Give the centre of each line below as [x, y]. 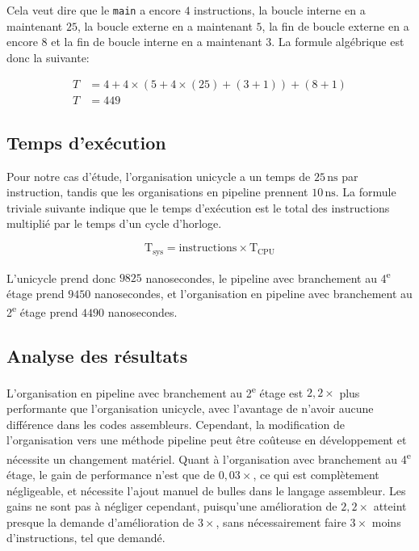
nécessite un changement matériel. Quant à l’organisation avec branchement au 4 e [209, 457]
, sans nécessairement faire [281, 522]
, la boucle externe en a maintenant [165, 25]
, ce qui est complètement [316, 475]
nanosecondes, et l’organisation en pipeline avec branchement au [253, 293]
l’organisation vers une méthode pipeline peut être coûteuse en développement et [207, 440]
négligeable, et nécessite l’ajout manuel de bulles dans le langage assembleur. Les [206, 490]
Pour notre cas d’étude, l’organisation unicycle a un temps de [159, 176]
